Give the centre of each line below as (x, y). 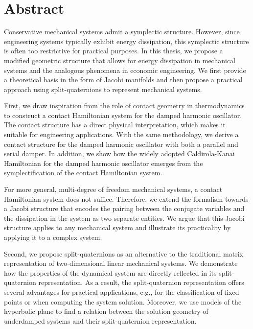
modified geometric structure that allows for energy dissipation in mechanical (120, 60)
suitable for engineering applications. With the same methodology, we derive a (121, 134)
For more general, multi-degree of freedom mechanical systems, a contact (113, 189)
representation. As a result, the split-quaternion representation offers (141, 282)
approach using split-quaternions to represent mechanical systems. (103, 89)
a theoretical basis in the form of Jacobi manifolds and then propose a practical (123, 80)
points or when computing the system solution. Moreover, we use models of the (123, 301)
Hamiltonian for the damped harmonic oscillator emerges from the (103, 163)
